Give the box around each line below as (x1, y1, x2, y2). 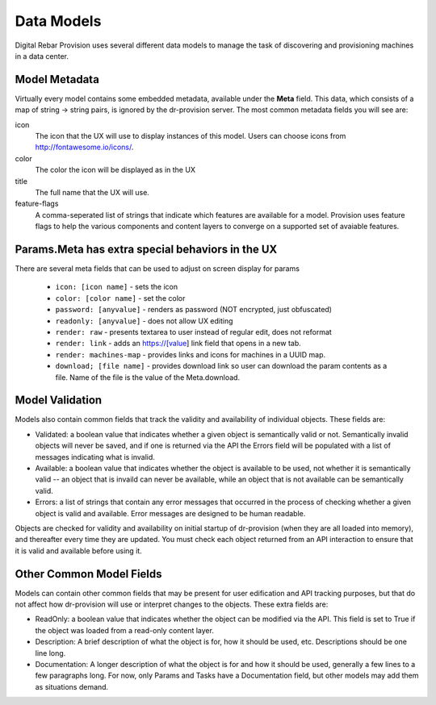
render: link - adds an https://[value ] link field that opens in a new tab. (55, 339, 302, 348)
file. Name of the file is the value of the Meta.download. (55, 372, 241, 382)
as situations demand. (35, 682, 109, 691)
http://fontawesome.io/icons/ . (35, 142, 134, 152)
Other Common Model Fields (15, 567, 162, 581)
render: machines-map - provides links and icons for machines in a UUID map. (55, 349, 326, 359)
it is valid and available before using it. (15, 545, 143, 556)
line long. (35, 648, 66, 657)
